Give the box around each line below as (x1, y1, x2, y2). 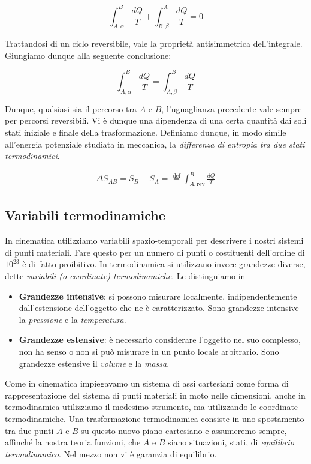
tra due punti (5, 424, 54, 436)
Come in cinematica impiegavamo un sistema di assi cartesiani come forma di (5, 377, 289, 390)
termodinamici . (5, 149, 60, 162)
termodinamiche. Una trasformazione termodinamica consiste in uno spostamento (5, 412, 304, 424)
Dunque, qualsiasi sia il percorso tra (5, 102, 137, 115)
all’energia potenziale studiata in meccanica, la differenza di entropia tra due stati (5, 137, 305, 150)
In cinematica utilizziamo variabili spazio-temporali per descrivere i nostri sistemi (5, 234, 304, 247)
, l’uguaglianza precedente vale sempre (161, 102, 302, 115)
